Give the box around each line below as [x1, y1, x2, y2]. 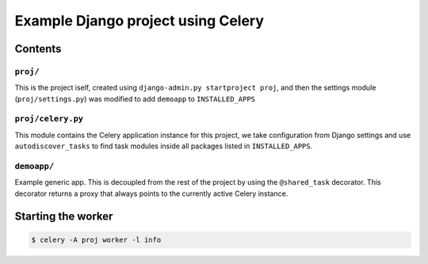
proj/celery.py [14, 113, 83, 124]
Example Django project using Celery [14, 12, 265, 29]
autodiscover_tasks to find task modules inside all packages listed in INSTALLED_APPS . [14, 141, 313, 151]
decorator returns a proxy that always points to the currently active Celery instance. [14, 189, 289, 198]
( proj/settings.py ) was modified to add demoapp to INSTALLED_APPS [14, 94, 255, 103]
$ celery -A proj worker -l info [31, 235, 162, 244]
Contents [14, 42, 62, 55]
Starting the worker [14, 209, 113, 223]
